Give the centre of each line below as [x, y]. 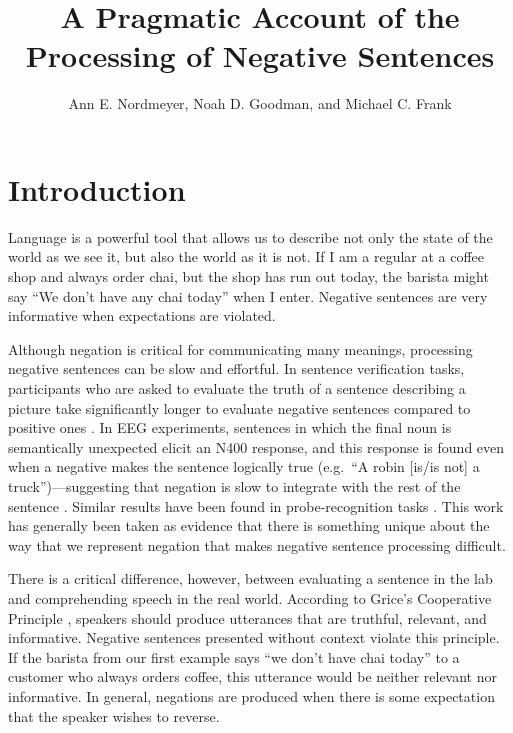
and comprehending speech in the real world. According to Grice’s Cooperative [250, 597]
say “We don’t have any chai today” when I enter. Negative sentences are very [248, 295]
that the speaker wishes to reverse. [114, 715]
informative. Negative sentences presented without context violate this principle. [254, 637]
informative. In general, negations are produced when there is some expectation [251, 695]
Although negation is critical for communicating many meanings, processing [240, 348]
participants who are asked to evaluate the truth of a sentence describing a [237, 388]
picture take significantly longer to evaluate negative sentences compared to [239, 407]
